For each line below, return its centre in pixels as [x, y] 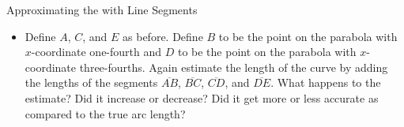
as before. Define [163, 36]
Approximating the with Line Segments [102, 9]
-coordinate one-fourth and [96, 52]
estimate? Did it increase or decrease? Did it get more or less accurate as [202, 97]
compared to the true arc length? [105, 113]
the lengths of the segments [91, 82]
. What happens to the [326, 82]
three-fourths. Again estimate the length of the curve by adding [234, 67]
